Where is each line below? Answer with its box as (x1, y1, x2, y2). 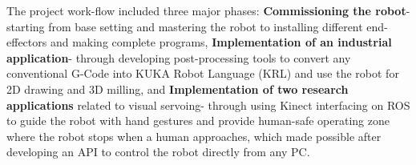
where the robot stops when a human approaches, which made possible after (6, 127, 382, 144)
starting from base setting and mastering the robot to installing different (6, 18, 363, 34)
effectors (6, 34, 47, 50)
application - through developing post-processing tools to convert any (6, 49, 351, 66)
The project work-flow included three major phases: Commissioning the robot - (6, 2, 410, 18)
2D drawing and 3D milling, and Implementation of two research (6, 80, 349, 97)
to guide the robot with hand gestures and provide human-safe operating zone (6, 112, 390, 129)
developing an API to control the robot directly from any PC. (6, 143, 310, 160)
